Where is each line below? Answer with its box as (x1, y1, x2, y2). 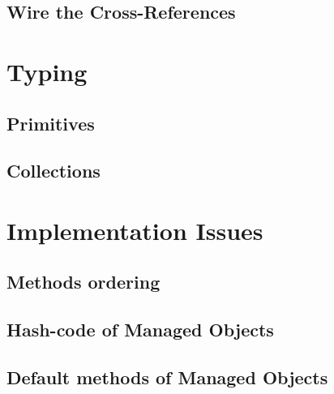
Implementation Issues (6, 213, 263, 246)
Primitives (6, 110, 95, 135)
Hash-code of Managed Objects (6, 317, 274, 342)
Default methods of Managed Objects (6, 365, 328, 390)
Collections (6, 158, 101, 183)
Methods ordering (6, 269, 161, 294)
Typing (6, 54, 88, 88)
